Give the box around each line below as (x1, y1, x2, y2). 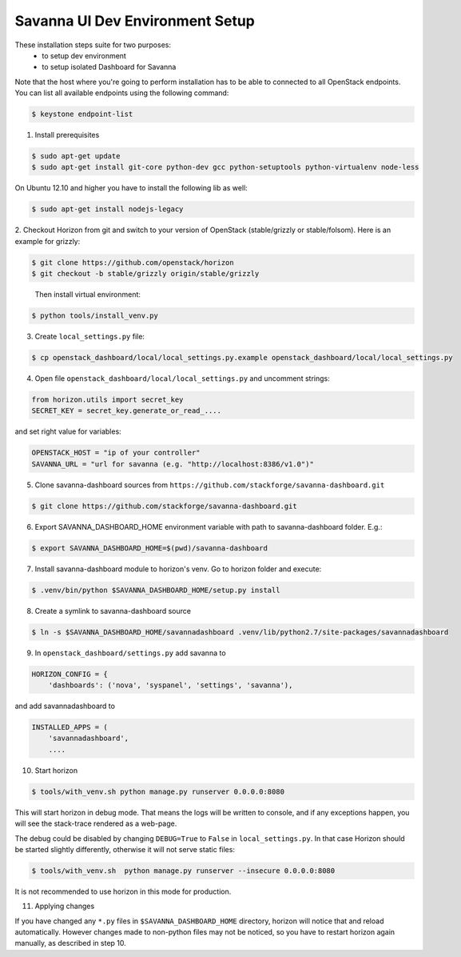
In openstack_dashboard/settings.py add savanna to (34, 648, 227, 658)
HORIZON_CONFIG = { (31, 669, 108, 679)
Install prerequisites (34, 130, 100, 140)
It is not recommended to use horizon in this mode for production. (14, 887, 232, 896)
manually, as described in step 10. (14, 939, 127, 948)
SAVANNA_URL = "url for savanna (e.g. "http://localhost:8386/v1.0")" (31, 459, 315, 468)
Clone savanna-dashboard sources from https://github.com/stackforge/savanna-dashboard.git (34, 480, 385, 490)
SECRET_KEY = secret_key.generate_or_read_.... (31, 406, 221, 415)
